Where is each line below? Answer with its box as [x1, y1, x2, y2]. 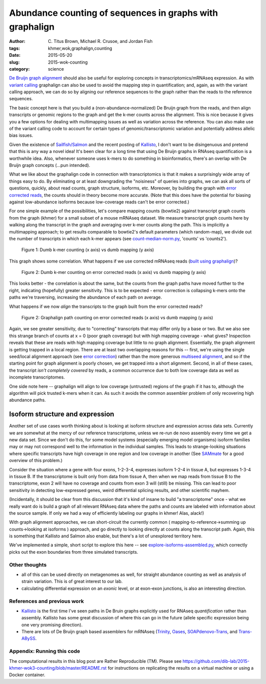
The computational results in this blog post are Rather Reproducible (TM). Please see [9, 658, 182, 664]
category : [9, 66, 30, 72]
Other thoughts [9, 561, 47, 568]
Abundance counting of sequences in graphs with [9, 7, 218, 18]
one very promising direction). [21, 622, 83, 628]
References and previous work [9, 598, 84, 605]
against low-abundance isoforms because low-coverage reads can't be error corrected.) [9, 199, 190, 205]
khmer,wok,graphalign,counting [48, 45, 113, 51]
